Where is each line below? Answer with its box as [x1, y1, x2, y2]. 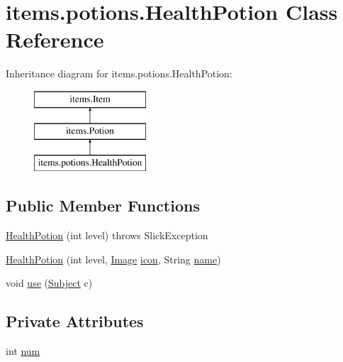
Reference [6, 25, 104, 54]
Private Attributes [6, 310, 144, 332]
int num [6, 344, 40, 358]
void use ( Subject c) [6, 275, 93, 290]
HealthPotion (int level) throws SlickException [6, 228, 208, 243]
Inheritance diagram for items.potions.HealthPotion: [6, 66, 232, 81]
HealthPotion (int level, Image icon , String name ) [6, 251, 221, 266]
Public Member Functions [6, 194, 200, 216]
